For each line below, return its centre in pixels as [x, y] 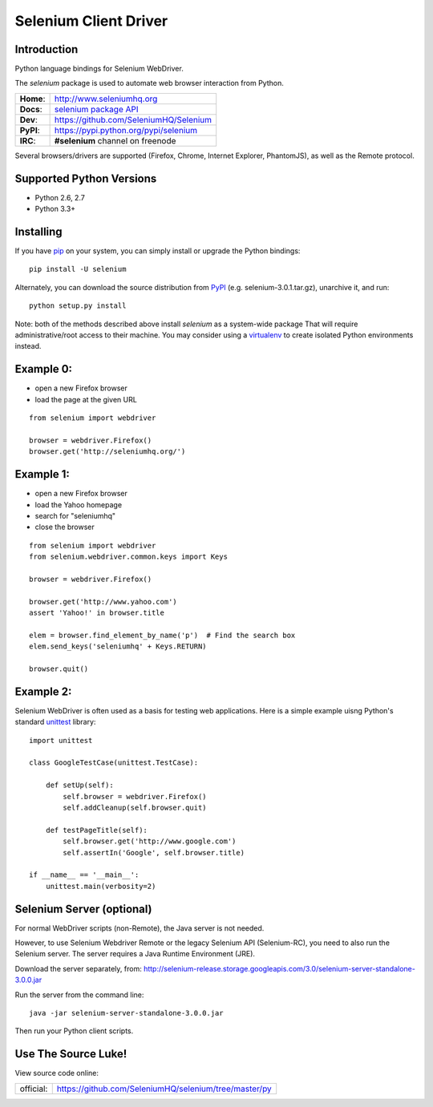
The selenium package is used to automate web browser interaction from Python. [149, 83]
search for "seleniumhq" [75, 515]
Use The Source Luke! [71, 1054]
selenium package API [97, 109]
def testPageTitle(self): [97, 830]
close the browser [65, 527]
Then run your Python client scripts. [74, 1031]
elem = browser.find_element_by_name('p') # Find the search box [162, 635]
